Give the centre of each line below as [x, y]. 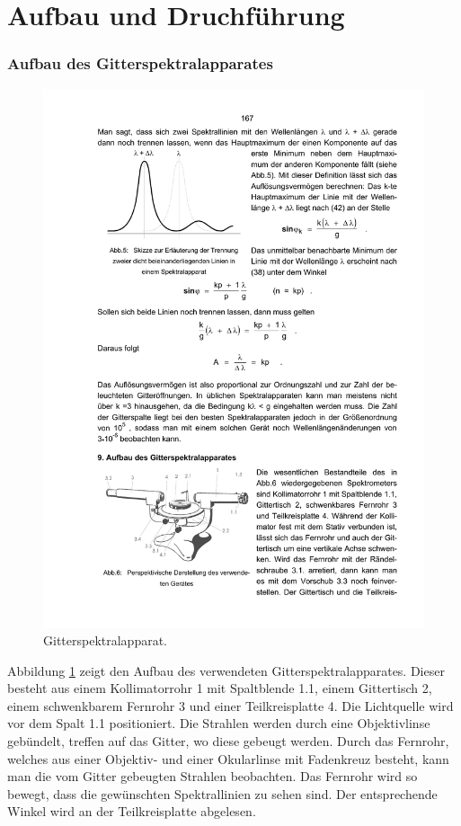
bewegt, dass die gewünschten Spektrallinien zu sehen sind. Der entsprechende [222, 793]
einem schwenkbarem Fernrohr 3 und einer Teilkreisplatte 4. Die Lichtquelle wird [230, 705]
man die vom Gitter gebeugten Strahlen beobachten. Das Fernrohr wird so [213, 776]
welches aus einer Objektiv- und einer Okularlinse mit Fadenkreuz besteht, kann [228, 758]
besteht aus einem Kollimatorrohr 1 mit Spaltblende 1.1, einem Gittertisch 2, [220, 688]
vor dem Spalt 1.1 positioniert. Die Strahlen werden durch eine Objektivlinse [219, 723]
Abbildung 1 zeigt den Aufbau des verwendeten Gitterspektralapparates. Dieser [226, 670]
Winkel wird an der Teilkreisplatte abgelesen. [132, 811]
